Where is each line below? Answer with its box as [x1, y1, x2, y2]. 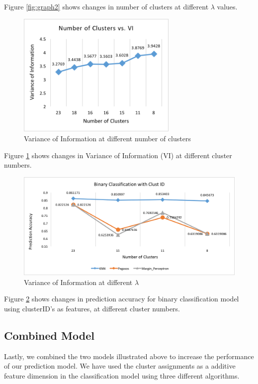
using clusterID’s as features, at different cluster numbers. [4, 303, 180, 314]
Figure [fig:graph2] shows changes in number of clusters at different [4, 1, 209, 11]
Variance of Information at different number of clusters [24, 133, 191, 143]
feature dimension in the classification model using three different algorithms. [4, 371, 240, 381]
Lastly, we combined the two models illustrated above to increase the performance [4, 351, 254, 361]
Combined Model [4, 328, 94, 343]
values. [217, 1, 238, 11]
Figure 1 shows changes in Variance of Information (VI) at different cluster [4, 150, 232, 160]
